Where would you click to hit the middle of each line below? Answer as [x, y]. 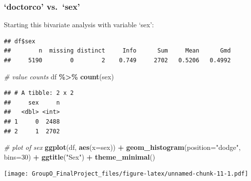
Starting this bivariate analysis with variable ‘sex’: [79, 25]
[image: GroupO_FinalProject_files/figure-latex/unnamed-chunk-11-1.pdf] [126, 174]
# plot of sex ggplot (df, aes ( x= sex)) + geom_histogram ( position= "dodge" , [122, 147]
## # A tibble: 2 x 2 [39, 93]
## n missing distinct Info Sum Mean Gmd [117, 51]
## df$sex [20, 41]
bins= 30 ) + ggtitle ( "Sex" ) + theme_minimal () [80, 156]
